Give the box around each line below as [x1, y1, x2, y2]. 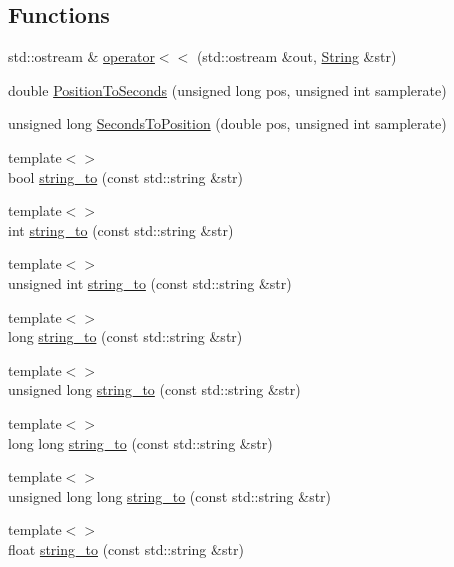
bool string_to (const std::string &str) [8, 166, 244, 187]
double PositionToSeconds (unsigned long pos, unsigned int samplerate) [8, 79, 447, 100]
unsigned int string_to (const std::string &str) [8, 272, 292, 293]
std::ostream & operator [8, 46, 155, 67]
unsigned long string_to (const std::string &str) [8, 379, 301, 400]
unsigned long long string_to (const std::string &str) [8, 485, 332, 506]
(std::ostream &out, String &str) [196, 46, 397, 67]
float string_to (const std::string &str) [8, 538, 244, 559]
